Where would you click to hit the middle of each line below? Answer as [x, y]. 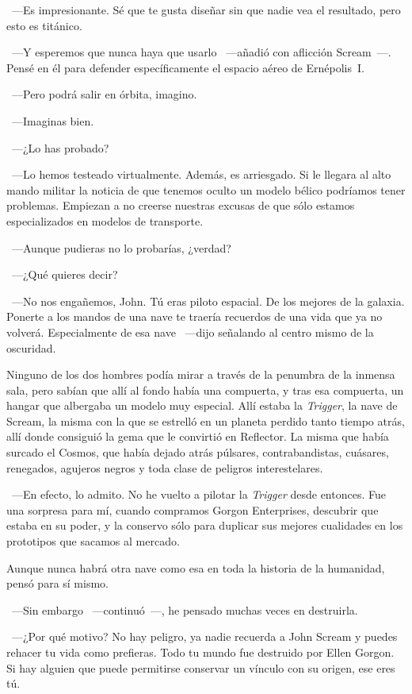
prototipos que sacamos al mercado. [93, 541]
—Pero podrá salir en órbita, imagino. [104, 94]
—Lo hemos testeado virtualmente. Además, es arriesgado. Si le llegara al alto [201, 174]
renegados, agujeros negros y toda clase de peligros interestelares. [165, 467]
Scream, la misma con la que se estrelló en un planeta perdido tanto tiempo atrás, [206, 420]
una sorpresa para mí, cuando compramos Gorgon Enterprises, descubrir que [193, 509]
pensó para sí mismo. [57, 583]
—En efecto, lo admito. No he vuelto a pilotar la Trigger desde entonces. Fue [198, 494]
